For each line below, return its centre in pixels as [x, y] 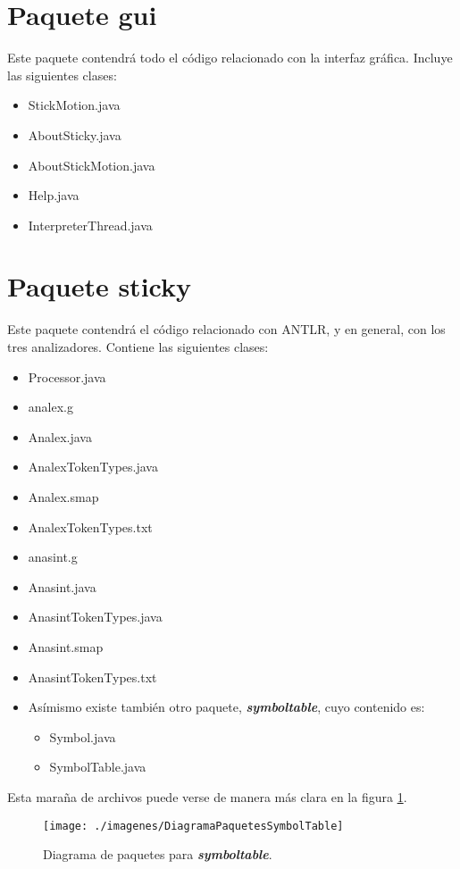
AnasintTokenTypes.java [95, 617]
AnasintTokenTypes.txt [92, 677]
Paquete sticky [99, 286]
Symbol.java [83, 736]
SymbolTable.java [98, 767]
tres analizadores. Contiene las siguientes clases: [138, 347]
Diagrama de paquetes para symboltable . [158, 854]
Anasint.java [62, 586]
